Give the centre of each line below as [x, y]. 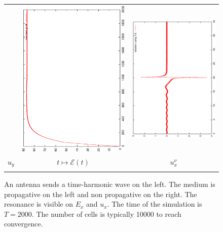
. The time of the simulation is [155, 204]
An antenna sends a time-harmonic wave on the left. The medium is [110, 184]
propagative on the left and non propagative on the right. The [101, 194]
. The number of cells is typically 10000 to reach [106, 214]
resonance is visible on [39, 204]
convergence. [24, 224]
